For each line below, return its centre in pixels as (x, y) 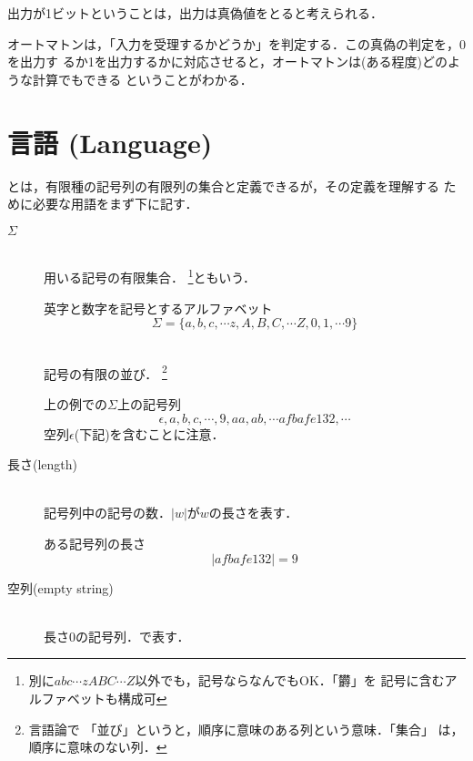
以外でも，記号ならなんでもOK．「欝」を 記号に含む (290, 680)
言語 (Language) (110, 142)
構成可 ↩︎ (142, 698)
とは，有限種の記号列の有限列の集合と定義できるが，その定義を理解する (223, 185)
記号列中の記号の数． (107, 513)
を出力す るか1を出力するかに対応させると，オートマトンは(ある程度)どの (227, 62)
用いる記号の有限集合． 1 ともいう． (150, 276)
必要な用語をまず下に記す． (115, 204)
